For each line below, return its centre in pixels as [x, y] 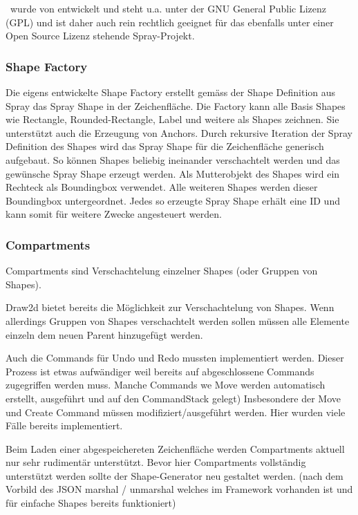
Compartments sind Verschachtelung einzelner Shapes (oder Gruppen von [162, 271]
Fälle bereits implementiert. [64, 425]
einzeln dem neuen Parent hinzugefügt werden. [104, 334]
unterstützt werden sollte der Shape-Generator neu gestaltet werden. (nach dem [175, 475]
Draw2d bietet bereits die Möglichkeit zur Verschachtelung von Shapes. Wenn [170, 307]
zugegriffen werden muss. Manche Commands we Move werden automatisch [166, 385]
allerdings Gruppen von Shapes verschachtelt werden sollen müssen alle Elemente [178, 320]
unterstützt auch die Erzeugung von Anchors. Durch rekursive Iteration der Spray [179, 132]
